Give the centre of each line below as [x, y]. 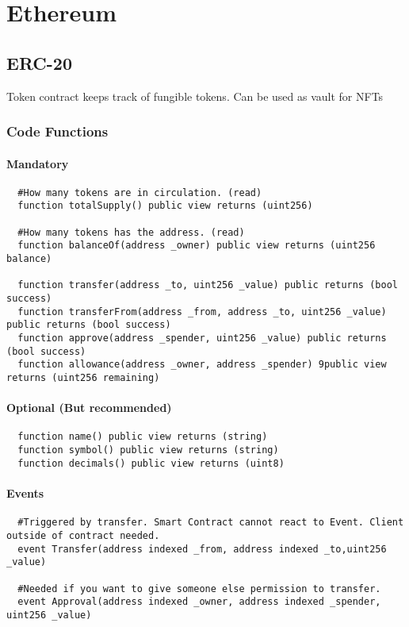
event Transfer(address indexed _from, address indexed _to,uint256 [202, 549]
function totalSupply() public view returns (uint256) [165, 206]
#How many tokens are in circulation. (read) [140, 192]
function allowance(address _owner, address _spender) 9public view [202, 365]
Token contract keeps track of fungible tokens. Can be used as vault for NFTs [195, 96]
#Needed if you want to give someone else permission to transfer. [199, 589]
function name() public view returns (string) [143, 437]
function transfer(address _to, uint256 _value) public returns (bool [208, 285]
